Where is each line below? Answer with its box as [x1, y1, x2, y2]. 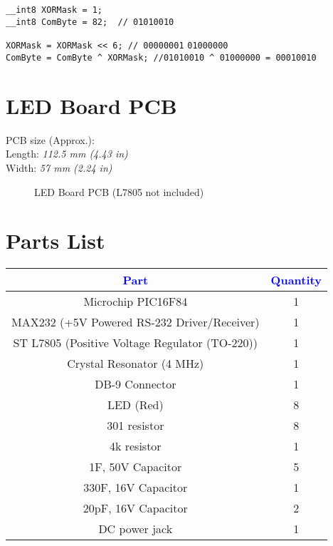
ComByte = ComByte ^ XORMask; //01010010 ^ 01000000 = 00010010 [6, 52, 317, 63]
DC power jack [98, 520, 173, 537]
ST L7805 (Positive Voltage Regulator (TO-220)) [13, 334, 258, 351]
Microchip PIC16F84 [83, 293, 188, 310]
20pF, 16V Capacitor [83, 500, 188, 517]
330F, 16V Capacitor [83, 479, 188, 496]
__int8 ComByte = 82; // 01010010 [6, 16, 174, 27]
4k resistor [109, 438, 162, 455]
